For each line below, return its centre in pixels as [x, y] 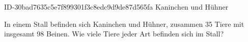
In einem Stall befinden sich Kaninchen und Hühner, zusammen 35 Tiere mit [124, 24]
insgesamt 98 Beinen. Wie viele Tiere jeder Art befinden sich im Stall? [114, 34]
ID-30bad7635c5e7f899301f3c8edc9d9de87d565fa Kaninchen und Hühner [116, 7]
